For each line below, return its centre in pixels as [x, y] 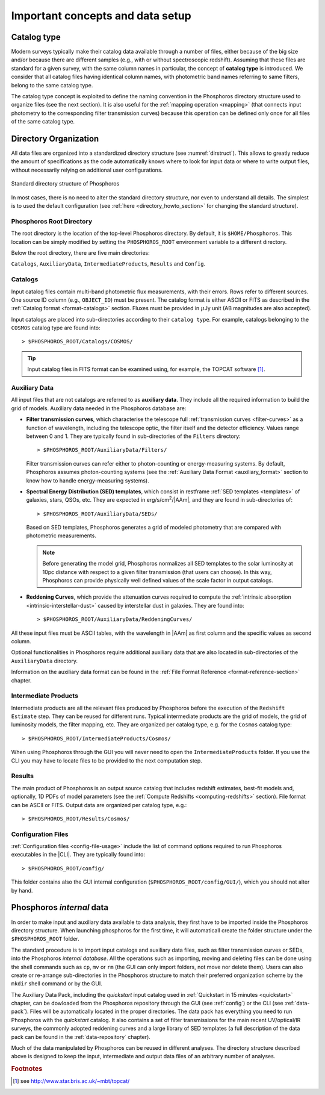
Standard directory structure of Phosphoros [65, 184]
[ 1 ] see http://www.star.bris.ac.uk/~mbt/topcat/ [71, 1081]
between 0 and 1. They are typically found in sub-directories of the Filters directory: [133, 436]
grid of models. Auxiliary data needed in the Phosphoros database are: [99, 408]
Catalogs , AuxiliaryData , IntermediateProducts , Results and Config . [108, 264]
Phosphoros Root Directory [52, 221]
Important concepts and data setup [101, 16]
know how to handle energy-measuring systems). [88, 480]
